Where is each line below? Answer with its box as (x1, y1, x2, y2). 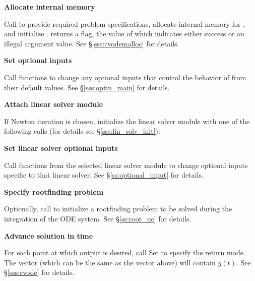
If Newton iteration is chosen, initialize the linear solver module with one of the (4, 116, 250, 126)
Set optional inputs (4, 55, 72, 66)
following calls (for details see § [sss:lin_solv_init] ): (4, 126, 160, 136)
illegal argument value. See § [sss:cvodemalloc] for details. (4, 38, 179, 48)
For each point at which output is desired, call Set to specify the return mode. (4, 247, 245, 258)
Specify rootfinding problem (4, 186, 104, 197)
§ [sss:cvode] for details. (4, 267, 75, 277)
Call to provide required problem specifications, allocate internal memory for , (4, 18, 245, 29)
